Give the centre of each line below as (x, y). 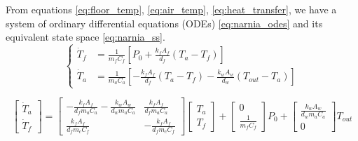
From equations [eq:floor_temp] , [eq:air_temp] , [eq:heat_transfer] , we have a (171, 9)
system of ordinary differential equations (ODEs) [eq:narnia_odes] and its (164, 23)
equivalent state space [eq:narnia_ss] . (85, 37)
